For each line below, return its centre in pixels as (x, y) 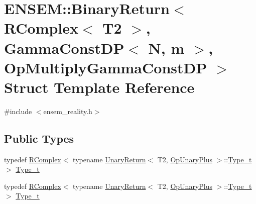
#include (18, 111)
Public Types (39, 138)
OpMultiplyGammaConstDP (106, 67)
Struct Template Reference (99, 87)
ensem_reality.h (68, 111)
